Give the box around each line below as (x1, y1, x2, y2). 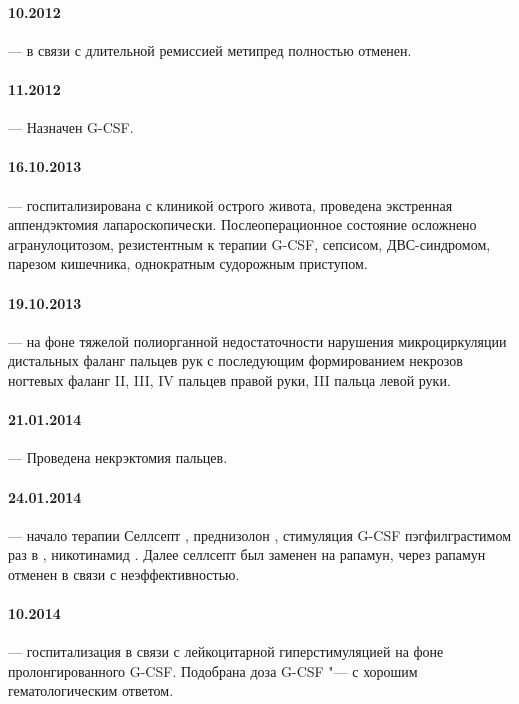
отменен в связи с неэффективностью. (8, 563, 240, 584)
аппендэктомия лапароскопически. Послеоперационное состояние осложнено (8, 214, 477, 235)
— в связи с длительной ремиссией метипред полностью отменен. (8, 39, 412, 60)
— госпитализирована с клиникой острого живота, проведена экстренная (8, 194, 453, 215)
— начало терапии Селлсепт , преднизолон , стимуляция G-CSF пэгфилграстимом (8, 524, 511, 545)
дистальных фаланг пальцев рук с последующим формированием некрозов (8, 350, 463, 371)
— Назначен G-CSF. (8, 117, 134, 138)
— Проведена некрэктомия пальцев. (8, 447, 228, 468)
